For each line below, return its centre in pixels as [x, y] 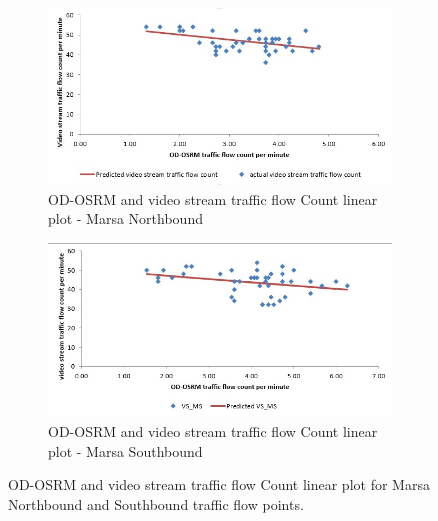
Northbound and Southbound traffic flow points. [156, 503]
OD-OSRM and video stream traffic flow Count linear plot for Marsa [219, 484]
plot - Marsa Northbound [125, 218]
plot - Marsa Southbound [125, 450]
